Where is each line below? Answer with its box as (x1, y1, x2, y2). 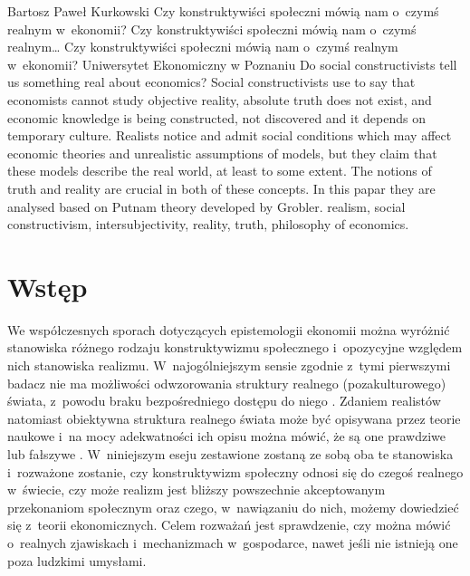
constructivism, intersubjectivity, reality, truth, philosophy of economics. (7, 215, 409, 234)
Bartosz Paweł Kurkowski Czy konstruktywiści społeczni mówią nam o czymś (7, 2, 439, 20)
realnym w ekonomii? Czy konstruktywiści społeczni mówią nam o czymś (7, 19, 417, 38)
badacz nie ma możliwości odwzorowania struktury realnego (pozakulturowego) (7, 373, 446, 392)
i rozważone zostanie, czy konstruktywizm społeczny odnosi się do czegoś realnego (7, 462, 464, 481)
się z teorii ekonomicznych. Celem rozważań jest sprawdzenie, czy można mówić (7, 515, 451, 534)
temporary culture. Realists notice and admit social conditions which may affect (7, 126, 452, 145)
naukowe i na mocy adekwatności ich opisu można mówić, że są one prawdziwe (7, 427, 446, 446)
